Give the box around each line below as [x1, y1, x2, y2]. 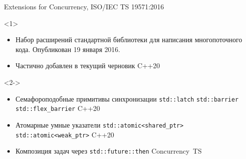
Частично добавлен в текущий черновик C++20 [15, 60, 160, 71]
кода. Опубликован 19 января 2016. [15, 44, 121, 54]
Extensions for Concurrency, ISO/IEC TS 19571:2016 [4, 1, 164, 11]
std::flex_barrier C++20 [15, 103, 100, 113]
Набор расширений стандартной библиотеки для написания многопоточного [15, 34, 243, 45]
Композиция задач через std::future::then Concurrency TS [15, 146, 202, 156]
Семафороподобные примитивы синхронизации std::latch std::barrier [15, 93, 239, 104]
